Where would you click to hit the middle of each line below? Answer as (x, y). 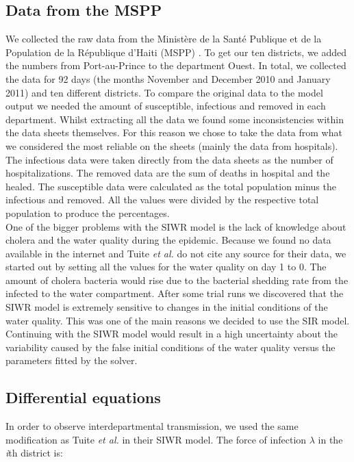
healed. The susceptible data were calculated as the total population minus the (171, 186)
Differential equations (83, 397)
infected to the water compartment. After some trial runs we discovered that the (175, 293)
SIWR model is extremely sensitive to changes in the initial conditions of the (167, 307)
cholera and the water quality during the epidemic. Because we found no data (168, 240)
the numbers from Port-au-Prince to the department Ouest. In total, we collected (176, 65)
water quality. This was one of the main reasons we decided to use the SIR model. (178, 320)
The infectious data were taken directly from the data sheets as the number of (169, 159)
